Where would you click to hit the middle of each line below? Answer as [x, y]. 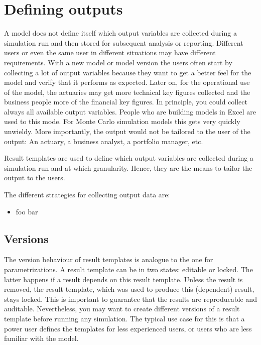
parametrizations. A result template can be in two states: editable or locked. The [128, 269]
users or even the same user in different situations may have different [110, 52]
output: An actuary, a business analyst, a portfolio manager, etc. [104, 141]
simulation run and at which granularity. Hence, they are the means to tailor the [128, 167]
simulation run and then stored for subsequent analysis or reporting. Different [124, 42]
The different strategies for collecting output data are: [87, 195]
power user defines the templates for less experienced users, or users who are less [128, 328]
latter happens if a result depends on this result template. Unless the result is [123, 279]
